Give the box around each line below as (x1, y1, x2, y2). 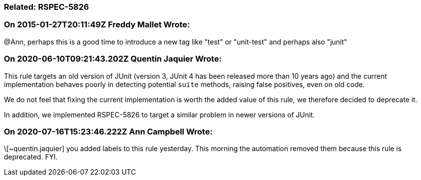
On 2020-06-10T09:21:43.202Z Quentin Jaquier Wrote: (4, 54, 222, 64)
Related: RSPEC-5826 (4, 2, 89, 12)
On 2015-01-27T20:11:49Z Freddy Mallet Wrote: (4, 20, 190, 30)
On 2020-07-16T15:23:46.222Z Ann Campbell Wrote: (4, 126, 213, 136)
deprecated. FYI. (4, 153, 58, 161)
